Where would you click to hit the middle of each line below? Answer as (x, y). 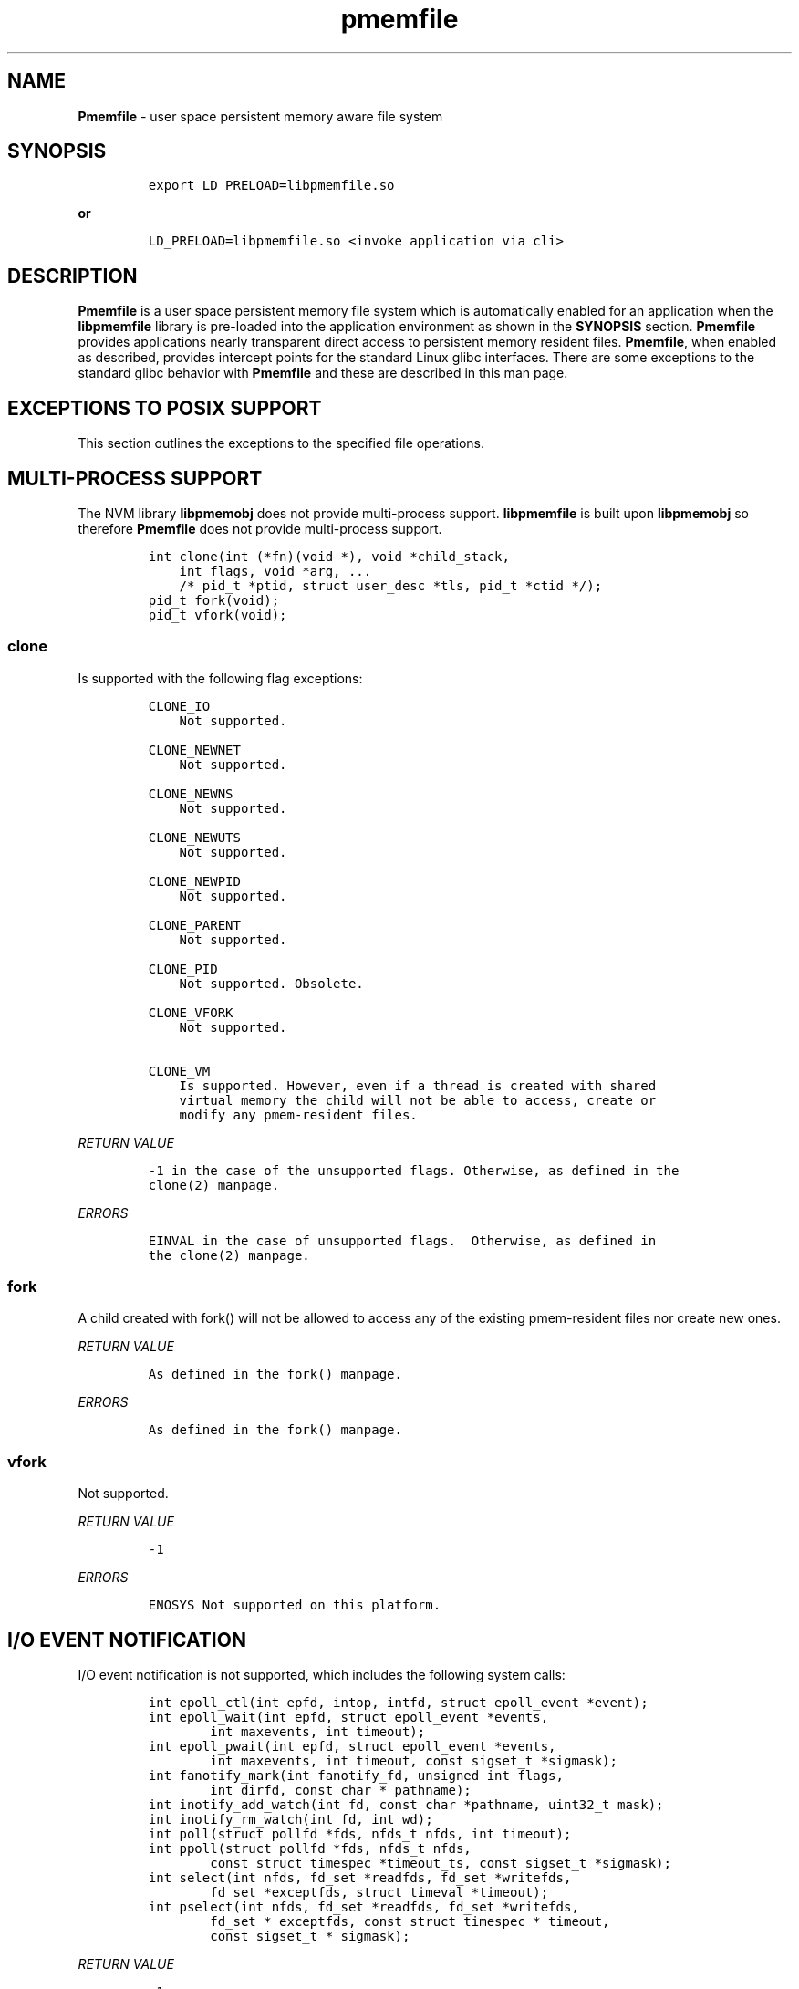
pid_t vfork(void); (218, 614)
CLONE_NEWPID (194, 881)
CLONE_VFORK (191, 1012)
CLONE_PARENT (194, 925)
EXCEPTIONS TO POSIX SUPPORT (165, 408)
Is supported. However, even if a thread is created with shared (418, 1085)
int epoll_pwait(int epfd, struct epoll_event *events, (352, 1747)
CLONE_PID (183, 968)
